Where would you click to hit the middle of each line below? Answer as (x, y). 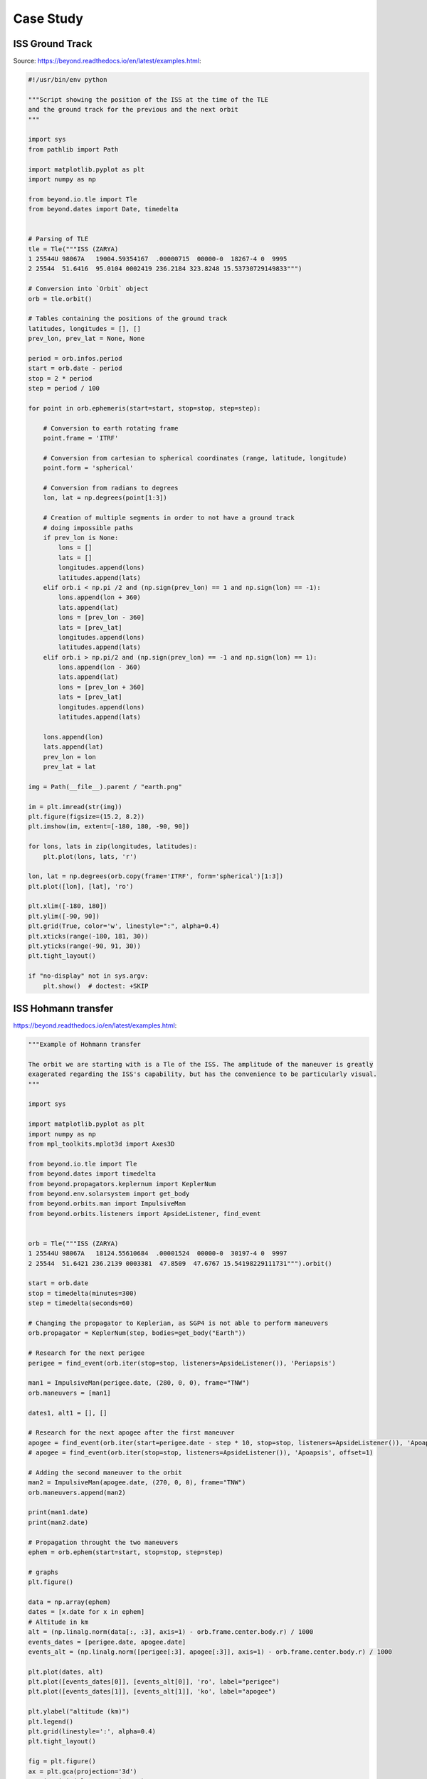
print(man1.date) (58, 1513)
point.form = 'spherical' (88, 468)
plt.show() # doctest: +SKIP (96, 986)
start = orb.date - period (75, 369)
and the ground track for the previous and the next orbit (133, 110)
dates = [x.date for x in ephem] (86, 1612)
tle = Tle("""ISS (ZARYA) (73, 249)
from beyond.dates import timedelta (92, 1174)
